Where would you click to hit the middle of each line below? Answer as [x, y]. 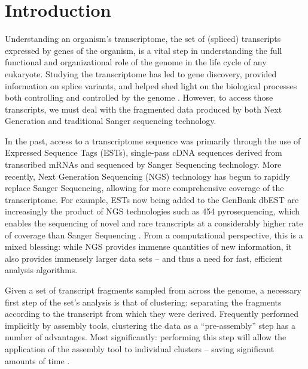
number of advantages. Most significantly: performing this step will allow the [146, 337]
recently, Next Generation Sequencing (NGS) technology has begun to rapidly [147, 176]
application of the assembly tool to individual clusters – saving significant [140, 348]
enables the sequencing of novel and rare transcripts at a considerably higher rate [154, 223]
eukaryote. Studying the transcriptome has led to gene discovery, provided [141, 73]
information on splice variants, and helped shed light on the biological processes [151, 85]
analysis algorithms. [41, 270]
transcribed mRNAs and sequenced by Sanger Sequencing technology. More [143, 164]
